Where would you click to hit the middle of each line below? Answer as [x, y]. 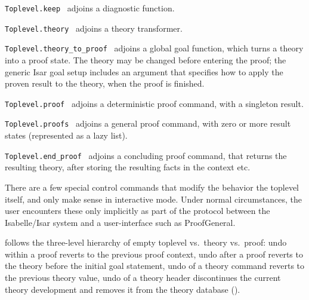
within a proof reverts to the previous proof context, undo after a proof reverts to [154, 254]
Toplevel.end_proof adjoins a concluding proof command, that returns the [146, 155]
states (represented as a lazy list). [66, 135]
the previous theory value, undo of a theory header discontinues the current [143, 278]
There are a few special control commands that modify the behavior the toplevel [152, 187]
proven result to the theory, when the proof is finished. [105, 83]
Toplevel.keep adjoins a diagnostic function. [90, 8]
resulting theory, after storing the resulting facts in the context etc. [128, 167]
